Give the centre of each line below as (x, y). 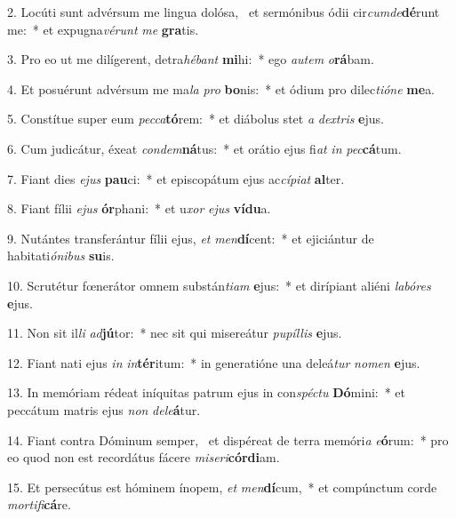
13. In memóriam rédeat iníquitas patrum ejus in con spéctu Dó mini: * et (207, 392)
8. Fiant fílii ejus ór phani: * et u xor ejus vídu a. (139, 208)
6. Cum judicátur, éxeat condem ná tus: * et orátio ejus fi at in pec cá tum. (204, 148)
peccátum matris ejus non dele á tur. (104, 409)
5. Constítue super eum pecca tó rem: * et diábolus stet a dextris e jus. (196, 119)
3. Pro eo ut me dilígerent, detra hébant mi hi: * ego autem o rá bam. (191, 59)
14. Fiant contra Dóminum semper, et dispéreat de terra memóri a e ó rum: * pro (228, 439)
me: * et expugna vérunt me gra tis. (103, 29)
